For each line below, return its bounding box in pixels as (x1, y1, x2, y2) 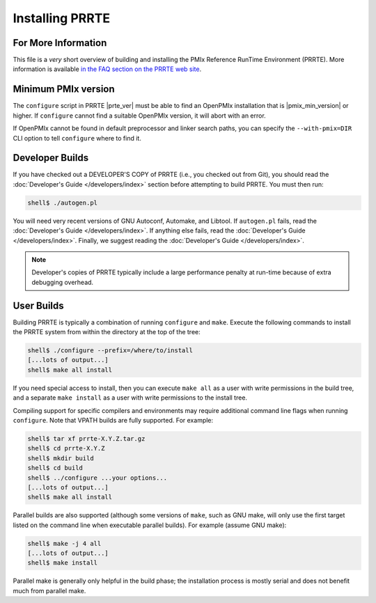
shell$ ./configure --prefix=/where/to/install (27, 347, 193, 354)
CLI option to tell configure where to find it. (13, 134, 142, 142)
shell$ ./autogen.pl (27, 198, 97, 207)
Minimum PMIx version (13, 84, 115, 95)
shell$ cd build (27, 464, 84, 472)
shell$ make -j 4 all (27, 540, 102, 547)
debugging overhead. (31, 278, 94, 286)
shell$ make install (27, 559, 97, 567)
